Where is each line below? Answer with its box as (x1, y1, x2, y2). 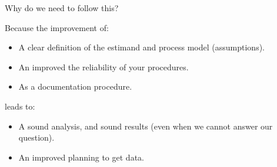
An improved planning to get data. (18, 151, 144, 163)
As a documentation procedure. (18, 80, 132, 93)
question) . (18, 131, 55, 144)
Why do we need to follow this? (5, 2, 119, 13)
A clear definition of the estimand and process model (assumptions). (18, 41, 265, 53)
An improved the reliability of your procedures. (18, 60, 189, 73)
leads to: (5, 100, 35, 112)
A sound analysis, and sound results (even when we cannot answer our (18, 120, 273, 132)
